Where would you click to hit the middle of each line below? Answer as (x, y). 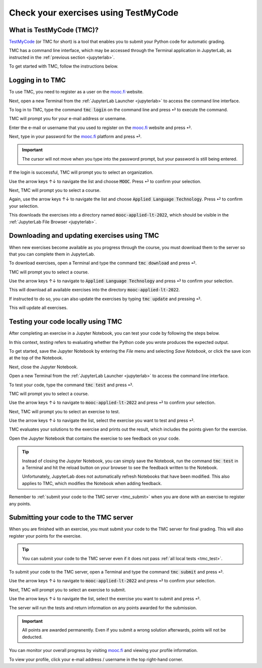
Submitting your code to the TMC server (71, 517)
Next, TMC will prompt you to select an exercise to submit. (67, 590)
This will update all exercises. (38, 308)
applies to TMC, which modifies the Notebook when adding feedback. (92, 483)
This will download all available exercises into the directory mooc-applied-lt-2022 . (94, 290)
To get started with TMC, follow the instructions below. (64, 66)
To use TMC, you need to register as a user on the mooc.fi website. (76, 92)
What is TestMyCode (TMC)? (54, 30)
